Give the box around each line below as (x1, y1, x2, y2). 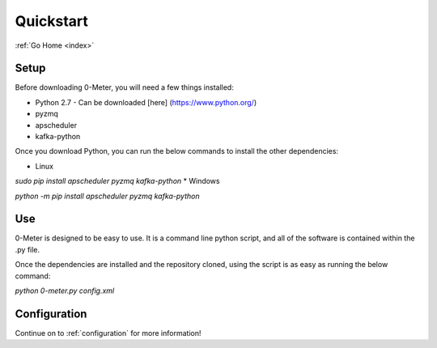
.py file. (15, 244, 40, 254)
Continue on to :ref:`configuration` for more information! (15, 328, 202, 337)
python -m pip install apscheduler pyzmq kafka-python (15, 191, 200, 201)
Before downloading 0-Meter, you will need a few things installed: (15, 83, 234, 92)
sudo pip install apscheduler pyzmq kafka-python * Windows (15, 176, 220, 186)
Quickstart (15, 12, 89, 30)
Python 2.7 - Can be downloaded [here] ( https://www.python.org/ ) (35, 97, 257, 107)
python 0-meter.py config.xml (15, 286, 115, 295)
